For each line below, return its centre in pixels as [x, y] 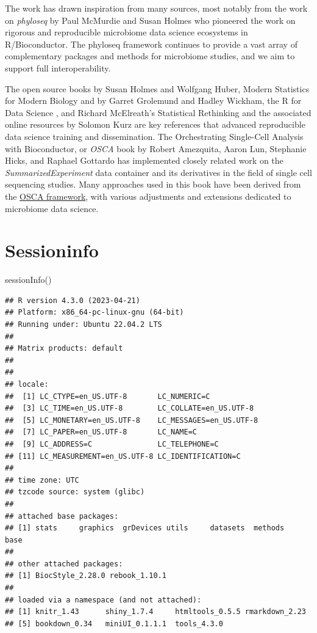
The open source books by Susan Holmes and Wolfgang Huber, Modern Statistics [157, 88]
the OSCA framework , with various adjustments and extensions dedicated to [148, 196]
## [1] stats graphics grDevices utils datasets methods [145, 528]
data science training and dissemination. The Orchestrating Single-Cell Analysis [154, 136]
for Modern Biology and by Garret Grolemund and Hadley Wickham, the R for [153, 101]
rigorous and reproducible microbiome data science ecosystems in [126, 32]
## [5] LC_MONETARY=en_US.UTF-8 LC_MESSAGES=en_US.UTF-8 [132, 420]
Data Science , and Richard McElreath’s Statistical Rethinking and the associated [158, 112]
